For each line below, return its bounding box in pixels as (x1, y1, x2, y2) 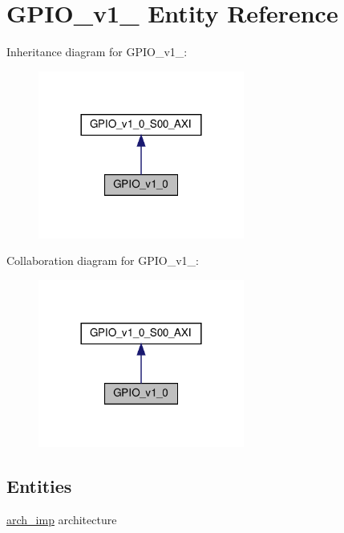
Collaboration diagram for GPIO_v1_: (6, 252, 200, 269)
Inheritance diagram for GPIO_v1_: (6, 43, 188, 60)
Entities (6, 473, 72, 498)
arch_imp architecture (6, 511, 117, 527)
